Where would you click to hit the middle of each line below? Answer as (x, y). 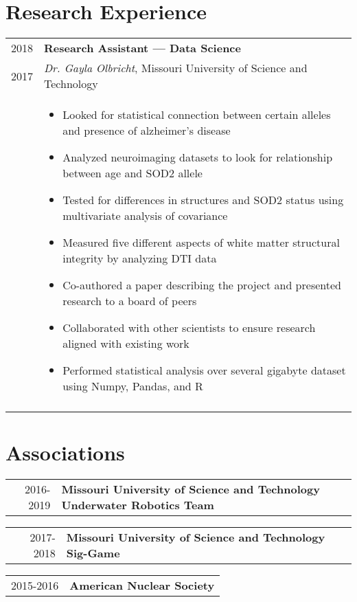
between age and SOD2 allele (133, 173)
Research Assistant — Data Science (142, 48)
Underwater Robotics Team (138, 505)
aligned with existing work (126, 344)
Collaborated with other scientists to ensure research (189, 328)
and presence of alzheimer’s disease (147, 131)
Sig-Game (93, 553)
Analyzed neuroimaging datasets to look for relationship (198, 157)
